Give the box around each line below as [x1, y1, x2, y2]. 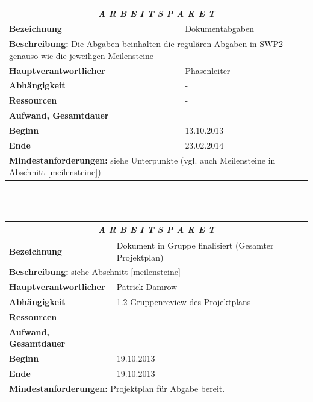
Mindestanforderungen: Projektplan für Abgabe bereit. [9, 382, 225, 394]
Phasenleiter [185, 64, 231, 76]
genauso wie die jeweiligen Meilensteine [9, 49, 154, 61]
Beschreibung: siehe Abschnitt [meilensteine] [9, 265, 181, 278]
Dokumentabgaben [185, 22, 254, 35]
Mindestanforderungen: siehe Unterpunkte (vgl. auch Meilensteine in [9, 153, 276, 166]
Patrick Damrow [116, 280, 178, 293]
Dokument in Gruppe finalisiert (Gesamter [116, 238, 274, 251]
